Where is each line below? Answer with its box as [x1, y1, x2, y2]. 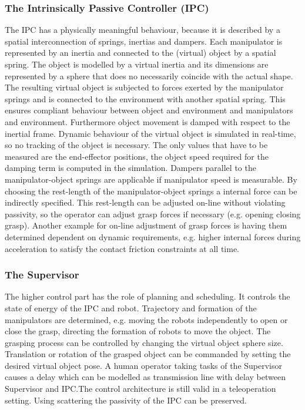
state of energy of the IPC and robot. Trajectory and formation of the [5, 301, 257, 314]
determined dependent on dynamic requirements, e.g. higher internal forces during [5, 230, 301, 243]
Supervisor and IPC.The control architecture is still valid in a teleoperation [5, 382, 276, 395]
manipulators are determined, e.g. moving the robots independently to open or [5, 313, 288, 325]
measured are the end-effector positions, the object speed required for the [5, 150, 269, 162]
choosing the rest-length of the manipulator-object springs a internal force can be [5, 184, 297, 197]
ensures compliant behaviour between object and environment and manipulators [5, 104, 293, 116]
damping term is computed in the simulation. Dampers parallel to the [5, 162, 256, 174]
